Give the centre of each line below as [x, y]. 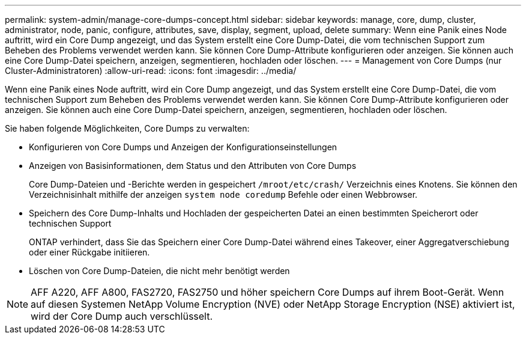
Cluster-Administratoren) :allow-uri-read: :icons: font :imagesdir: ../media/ [151, 71]
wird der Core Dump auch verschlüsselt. [122, 316]
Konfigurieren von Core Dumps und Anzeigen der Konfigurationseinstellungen [183, 147]
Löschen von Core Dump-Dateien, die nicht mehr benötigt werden [159, 271]
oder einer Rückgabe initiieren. [89, 252]
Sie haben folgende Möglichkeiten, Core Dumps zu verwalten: [127, 128]
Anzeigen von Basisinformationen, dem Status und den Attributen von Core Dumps [193, 166]
